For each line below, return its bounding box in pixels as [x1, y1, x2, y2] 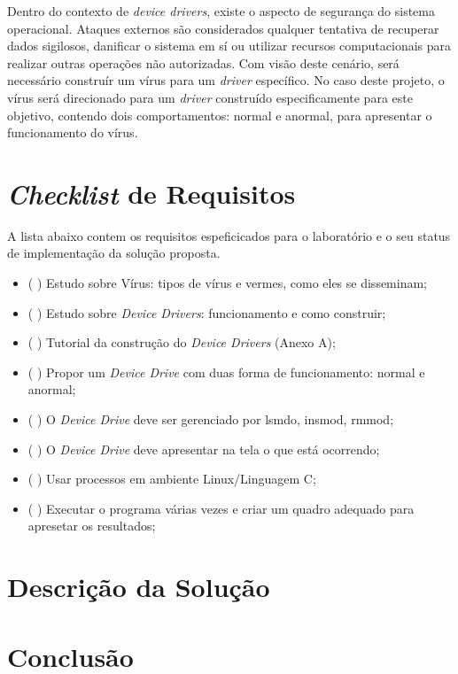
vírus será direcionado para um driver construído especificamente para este [7, 88, 413, 106]
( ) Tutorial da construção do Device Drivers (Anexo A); [27, 333, 336, 352]
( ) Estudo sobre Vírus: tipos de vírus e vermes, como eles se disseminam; [27, 274, 428, 292]
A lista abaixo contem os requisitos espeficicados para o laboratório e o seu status [7, 226, 451, 244]
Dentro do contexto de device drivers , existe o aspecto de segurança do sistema [7, 2, 435, 19]
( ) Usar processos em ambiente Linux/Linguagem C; [27, 469, 316, 488]
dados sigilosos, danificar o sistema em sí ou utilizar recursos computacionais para [7, 36, 452, 55]
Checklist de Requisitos [7, 174, 296, 212]
